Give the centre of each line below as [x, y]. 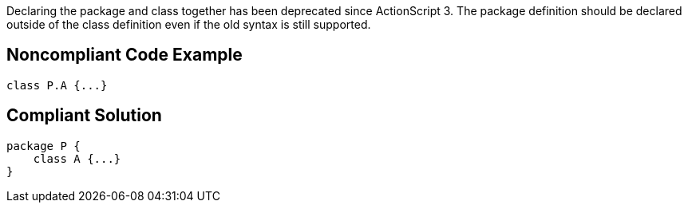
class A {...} [77, 158]
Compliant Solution [84, 116]
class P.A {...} [57, 85]
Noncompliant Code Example [125, 55]
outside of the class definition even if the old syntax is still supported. [189, 24]
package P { [43, 146]
